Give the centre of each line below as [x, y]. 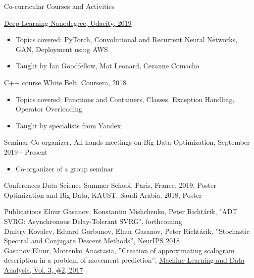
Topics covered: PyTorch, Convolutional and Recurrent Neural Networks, [127, 39]
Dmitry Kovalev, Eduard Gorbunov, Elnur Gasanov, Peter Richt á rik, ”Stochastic [127, 231]
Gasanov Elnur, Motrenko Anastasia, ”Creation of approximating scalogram [119, 250]
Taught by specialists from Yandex [68, 125]
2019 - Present [26, 151]
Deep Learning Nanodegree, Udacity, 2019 [68, 23]
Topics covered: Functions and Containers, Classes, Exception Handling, [125, 99]
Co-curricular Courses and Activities [59, 6]
